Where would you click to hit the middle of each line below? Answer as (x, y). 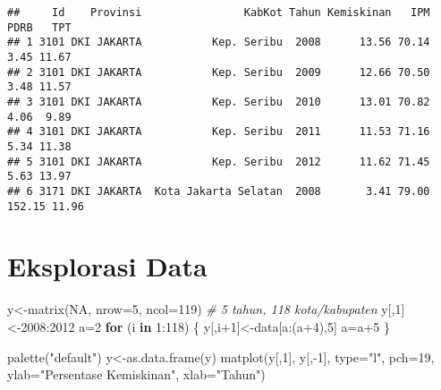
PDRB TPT (39, 27)
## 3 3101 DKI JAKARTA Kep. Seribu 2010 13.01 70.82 (219, 102)
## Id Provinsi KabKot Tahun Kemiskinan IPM (219, 13)
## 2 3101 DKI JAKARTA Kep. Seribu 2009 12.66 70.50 (219, 72)
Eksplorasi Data (107, 266)
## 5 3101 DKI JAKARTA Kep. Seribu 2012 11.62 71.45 (219, 161)
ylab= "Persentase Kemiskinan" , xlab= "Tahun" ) (136, 374)
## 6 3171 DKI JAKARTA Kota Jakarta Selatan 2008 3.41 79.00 (219, 191)
